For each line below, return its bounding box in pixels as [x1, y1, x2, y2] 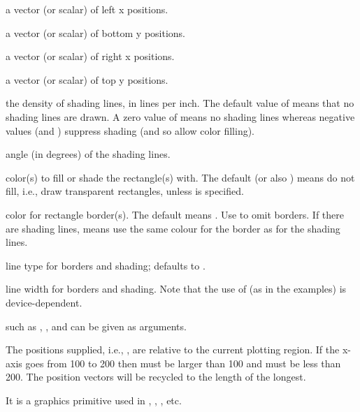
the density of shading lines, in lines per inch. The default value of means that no [6, 96, 354, 110]
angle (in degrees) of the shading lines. [6, 147, 171, 161]
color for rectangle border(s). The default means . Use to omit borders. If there [6, 207, 344, 221]
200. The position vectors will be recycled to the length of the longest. [6, 369, 306, 384]
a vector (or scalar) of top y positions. [6, 72, 168, 87]
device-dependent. [6, 295, 82, 309]
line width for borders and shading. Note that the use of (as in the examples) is [6, 281, 347, 296]
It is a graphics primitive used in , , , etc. [6, 392, 182, 407]
